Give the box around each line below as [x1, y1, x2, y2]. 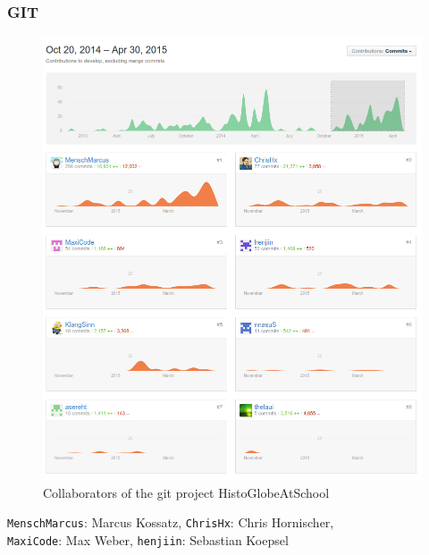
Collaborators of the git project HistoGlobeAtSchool [43, 483, 330, 501]
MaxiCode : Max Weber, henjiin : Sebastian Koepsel [7, 531, 289, 550]
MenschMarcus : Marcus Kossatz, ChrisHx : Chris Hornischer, [7, 513, 334, 532]
